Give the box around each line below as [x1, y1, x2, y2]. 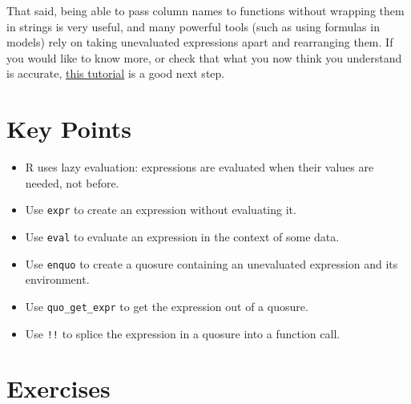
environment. [25, 271, 90, 288]
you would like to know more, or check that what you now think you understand [6, 49, 402, 66]
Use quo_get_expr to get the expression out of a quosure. [25, 297, 308, 314]
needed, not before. [25, 174, 119, 191]
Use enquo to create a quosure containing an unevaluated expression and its [25, 255, 398, 272]
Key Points [6, 112, 132, 145]
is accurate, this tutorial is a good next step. [6, 65, 225, 82]
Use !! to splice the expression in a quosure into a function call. [25, 325, 340, 341]
